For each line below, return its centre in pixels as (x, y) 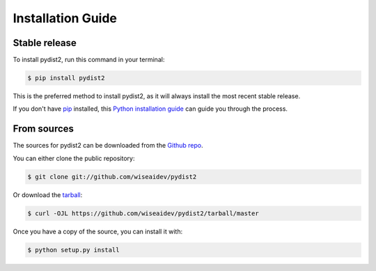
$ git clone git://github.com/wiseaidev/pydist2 (112, 177)
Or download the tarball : (48, 194)
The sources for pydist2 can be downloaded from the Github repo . (108, 146)
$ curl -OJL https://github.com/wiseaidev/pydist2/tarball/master (143, 213)
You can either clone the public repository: (74, 158)
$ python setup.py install (73, 250)
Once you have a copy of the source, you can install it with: (98, 231)
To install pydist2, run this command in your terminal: (89, 60)
